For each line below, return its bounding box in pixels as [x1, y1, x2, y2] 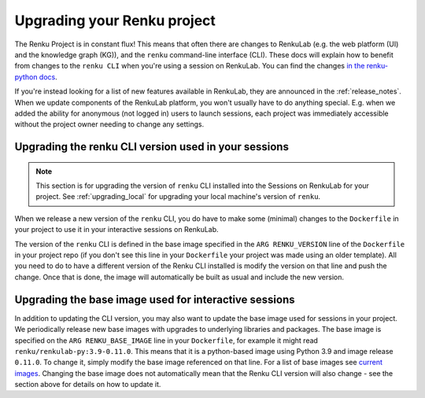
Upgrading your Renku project [14, 12, 216, 29]
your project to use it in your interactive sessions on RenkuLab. [14, 225, 220, 234]
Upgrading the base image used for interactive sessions [14, 293, 295, 306]
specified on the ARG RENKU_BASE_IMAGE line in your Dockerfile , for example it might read [14, 335, 319, 345]
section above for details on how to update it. [14, 380, 161, 389]
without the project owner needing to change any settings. [14, 120, 205, 129]
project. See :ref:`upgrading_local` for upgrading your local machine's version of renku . [35, 192, 321, 201]
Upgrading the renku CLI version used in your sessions [14, 140, 289, 153]
